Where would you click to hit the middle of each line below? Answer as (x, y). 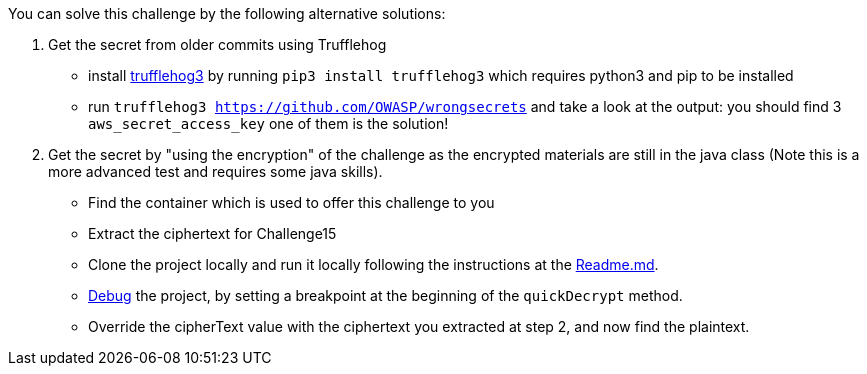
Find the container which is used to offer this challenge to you (291, 202)
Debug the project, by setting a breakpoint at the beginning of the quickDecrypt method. (385, 295)
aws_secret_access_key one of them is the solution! (268, 123)
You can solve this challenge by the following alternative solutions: (227, 13)
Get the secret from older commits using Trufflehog (217, 44)
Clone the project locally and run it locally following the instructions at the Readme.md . (373, 264)
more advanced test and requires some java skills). (215, 171)
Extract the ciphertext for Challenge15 (212, 233)
